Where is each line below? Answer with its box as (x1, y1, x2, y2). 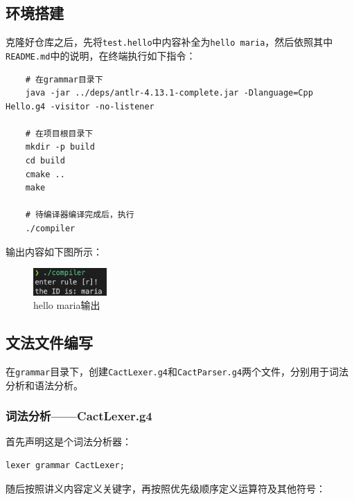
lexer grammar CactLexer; (6, 461, 125, 471)
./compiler (25, 224, 76, 234)
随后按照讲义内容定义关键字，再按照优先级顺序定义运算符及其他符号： (6, 481, 326, 495)
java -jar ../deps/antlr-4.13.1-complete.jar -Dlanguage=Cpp (25, 88, 313, 98)
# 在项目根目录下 (25, 128, 94, 139)
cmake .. (25, 169, 65, 179)
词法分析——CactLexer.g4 (6, 407, 152, 425)
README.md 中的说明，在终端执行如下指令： (6, 48, 196, 62)
